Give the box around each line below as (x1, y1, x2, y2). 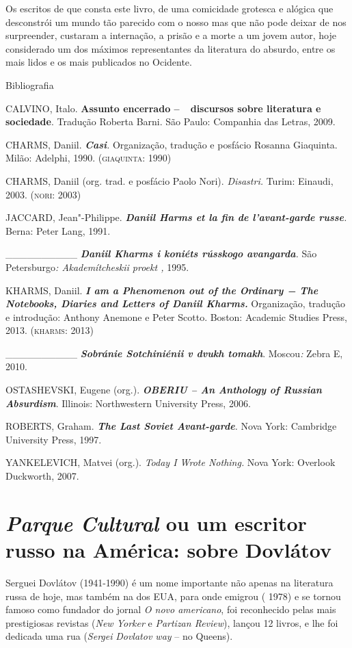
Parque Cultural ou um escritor (5, 508, 307, 537)
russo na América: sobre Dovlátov (5, 536, 332, 563)
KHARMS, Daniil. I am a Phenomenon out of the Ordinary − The (5, 283, 319, 297)
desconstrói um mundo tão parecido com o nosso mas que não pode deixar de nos (5, 14, 347, 29)
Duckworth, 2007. (5, 469, 79, 483)
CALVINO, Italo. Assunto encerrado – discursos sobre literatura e (5, 101, 321, 115)
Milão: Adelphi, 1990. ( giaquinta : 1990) (5, 151, 172, 165)
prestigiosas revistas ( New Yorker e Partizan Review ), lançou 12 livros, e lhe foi (5, 615, 338, 630)
